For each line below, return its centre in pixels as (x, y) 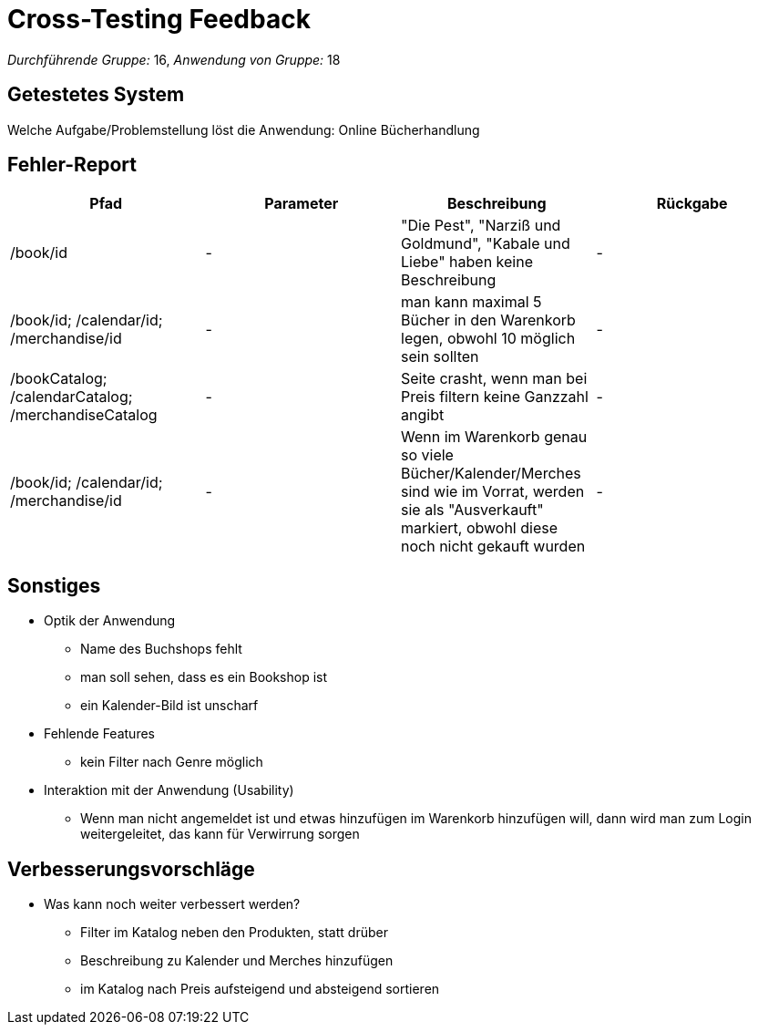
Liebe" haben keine (467, 262)
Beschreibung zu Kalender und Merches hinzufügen (237, 961)
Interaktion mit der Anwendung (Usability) (169, 790)
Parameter (302, 204)
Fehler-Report (72, 165)
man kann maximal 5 (471, 302)
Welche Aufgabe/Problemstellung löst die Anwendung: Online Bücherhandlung (244, 129)
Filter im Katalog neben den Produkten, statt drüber (234, 933)
